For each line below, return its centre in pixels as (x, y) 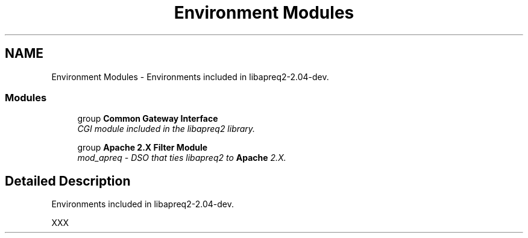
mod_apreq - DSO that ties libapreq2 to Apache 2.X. (182, 158)
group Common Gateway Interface (148, 119)
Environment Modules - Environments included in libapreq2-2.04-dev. (190, 77)
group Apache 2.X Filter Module (143, 148)
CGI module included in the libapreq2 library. (166, 129)
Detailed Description (68, 181)
